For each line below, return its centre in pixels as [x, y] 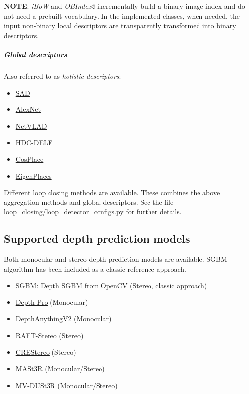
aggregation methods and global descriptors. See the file [89, 202]
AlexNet [28, 109]
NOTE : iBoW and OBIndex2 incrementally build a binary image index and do [124, 6]
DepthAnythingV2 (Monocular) [64, 319]
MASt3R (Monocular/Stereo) [60, 369]
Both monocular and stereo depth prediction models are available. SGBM [116, 259]
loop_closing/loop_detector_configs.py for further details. [93, 212]
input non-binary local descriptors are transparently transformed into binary [120, 25]
